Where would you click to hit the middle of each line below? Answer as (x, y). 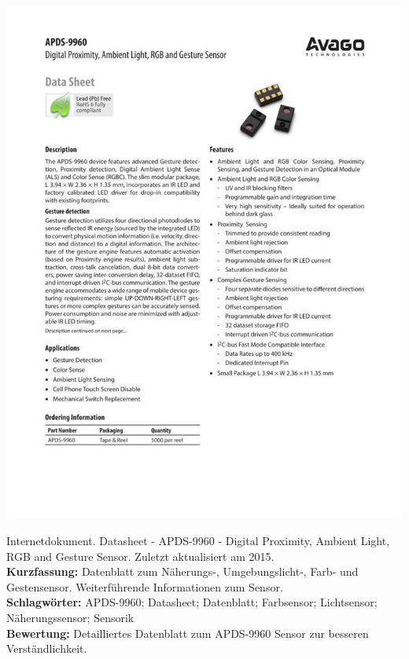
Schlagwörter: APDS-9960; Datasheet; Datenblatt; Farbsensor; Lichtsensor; (192, 602)
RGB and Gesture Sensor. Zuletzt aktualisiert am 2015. (140, 556)
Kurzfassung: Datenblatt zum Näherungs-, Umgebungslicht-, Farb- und (182, 571)
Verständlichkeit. (47, 648)
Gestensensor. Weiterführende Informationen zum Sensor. (145, 586)
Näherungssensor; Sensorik (70, 617)
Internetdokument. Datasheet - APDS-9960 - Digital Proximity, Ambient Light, (198, 540)
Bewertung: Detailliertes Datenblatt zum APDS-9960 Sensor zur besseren (188, 633)
